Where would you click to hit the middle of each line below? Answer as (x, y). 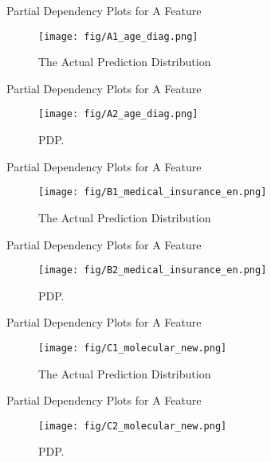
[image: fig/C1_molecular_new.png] (133, 348)
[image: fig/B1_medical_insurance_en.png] (153, 192)
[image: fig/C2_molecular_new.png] (133, 426)
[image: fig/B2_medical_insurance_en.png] (153, 270)
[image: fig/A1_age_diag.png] (118, 36)
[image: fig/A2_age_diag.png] (118, 114)
